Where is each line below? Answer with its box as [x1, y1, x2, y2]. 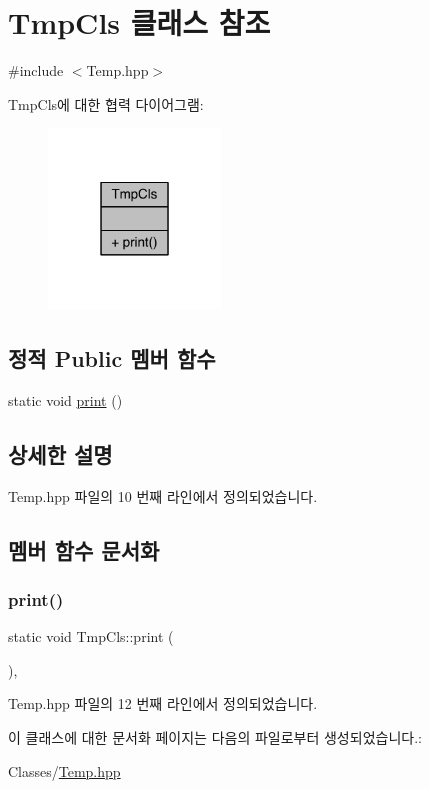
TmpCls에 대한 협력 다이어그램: [8, 93, 204, 114]
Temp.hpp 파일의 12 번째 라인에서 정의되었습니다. [8, 693, 318, 714]
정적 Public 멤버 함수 [8, 342, 216, 373]
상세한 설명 [8, 438, 113, 469]
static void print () [8, 389, 123, 410]
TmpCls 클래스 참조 [8, 2, 271, 43]
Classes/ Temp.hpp [8, 760, 121, 781]
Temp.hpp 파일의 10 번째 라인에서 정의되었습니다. [8, 485, 318, 506]
